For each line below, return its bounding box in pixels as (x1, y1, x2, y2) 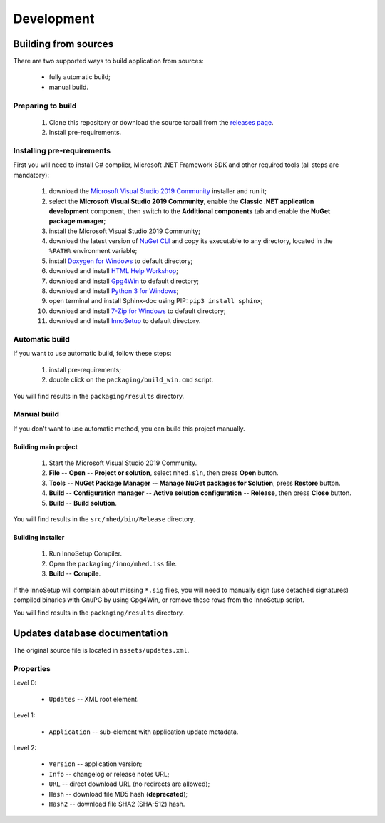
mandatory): (13, 170, 50, 179)
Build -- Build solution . (48, 499, 118, 507)
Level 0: (13, 678, 37, 687)
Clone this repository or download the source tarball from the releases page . (48, 118, 274, 126)
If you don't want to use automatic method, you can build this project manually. (13, 424, 245, 433)
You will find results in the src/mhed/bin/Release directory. (13, 514, 196, 523)
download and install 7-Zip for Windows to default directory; (48, 307, 226, 315)
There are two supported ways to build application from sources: (13, 57, 204, 66)
